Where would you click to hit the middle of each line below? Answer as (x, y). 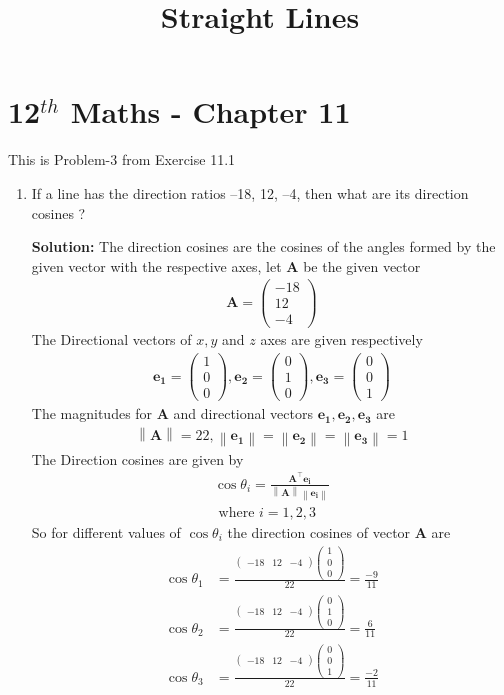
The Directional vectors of (111, 339)
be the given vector (362, 265)
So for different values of (106, 531)
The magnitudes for (92, 413)
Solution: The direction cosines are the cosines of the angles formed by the (263, 246)
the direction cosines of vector (319, 531)
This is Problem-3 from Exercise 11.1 (122, 159)
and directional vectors (243, 413)
